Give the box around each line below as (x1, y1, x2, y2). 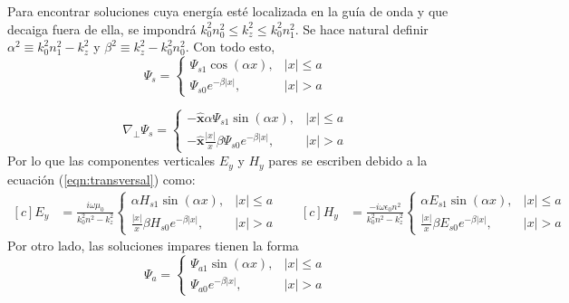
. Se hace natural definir (294, 19, 429, 38)
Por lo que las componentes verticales (7, 151, 216, 170)
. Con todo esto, (185, 37, 275, 56)
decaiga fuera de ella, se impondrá (7, 19, 197, 38)
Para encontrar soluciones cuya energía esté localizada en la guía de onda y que (7, 2, 448, 20)
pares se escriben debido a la (268, 151, 428, 170)
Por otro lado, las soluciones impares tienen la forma (7, 236, 299, 255)
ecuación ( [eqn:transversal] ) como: (7, 169, 196, 188)
